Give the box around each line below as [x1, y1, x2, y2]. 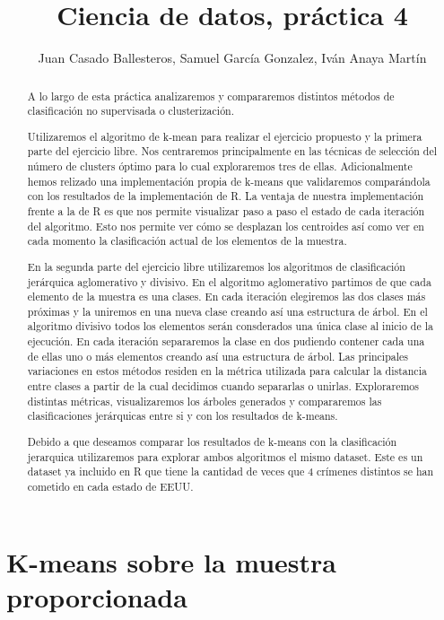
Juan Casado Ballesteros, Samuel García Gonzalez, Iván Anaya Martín [38, 48, 427, 67]
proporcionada [6, 578, 187, 615]
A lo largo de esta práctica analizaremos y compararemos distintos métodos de [27, 88, 395, 103]
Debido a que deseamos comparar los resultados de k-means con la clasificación [27, 433, 397, 449]
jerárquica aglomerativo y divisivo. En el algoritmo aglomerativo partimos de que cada [27, 274, 431, 289]
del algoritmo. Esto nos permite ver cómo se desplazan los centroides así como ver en [27, 218, 424, 233]
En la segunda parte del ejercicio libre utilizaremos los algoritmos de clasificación [27, 258, 405, 274]
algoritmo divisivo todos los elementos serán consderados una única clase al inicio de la [27, 319, 433, 334]
